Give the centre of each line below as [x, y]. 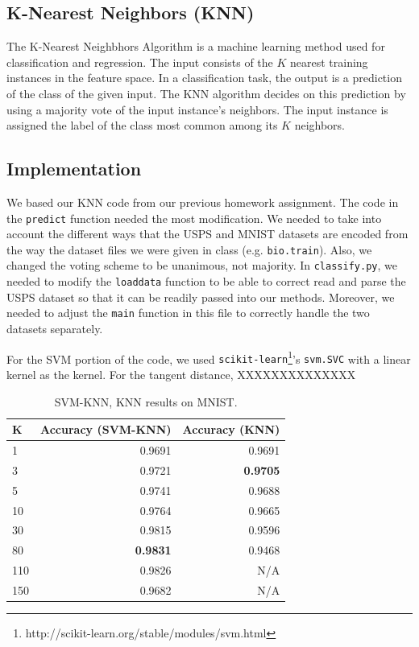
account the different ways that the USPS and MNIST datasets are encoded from [207, 234]
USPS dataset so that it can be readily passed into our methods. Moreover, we [201, 297]
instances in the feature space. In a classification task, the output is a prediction [204, 78]
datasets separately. [55, 329]
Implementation [74, 169]
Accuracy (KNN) [231, 429]
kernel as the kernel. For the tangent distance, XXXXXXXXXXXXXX [181, 374]
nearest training [329, 62]
